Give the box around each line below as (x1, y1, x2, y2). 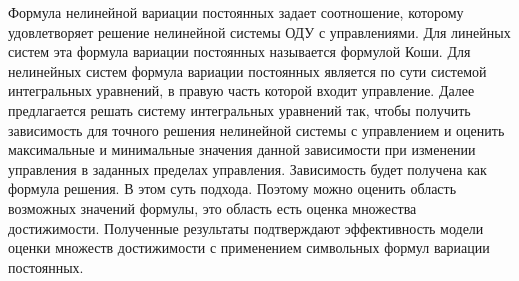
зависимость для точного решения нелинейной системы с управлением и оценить (8, 119, 505, 140)
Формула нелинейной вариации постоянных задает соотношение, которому (8, 2, 464, 22)
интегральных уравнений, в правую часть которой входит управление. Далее (8, 80, 475, 101)
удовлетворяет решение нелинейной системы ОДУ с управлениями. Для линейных (8, 21, 511, 42)
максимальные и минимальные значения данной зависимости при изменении (8, 139, 476, 160)
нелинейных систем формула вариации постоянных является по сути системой (8, 60, 487, 81)
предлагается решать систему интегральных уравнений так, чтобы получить (8, 99, 471, 120)
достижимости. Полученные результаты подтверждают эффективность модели (8, 217, 484, 238)
